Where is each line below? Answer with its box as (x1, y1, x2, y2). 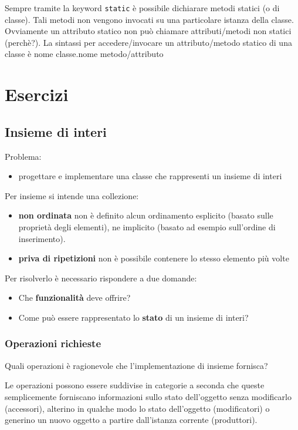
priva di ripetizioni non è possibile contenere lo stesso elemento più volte (18, 252, 289, 264)
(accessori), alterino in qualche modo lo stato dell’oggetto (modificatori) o (5, 402, 270, 414)
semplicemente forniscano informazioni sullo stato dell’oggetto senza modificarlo (5, 390, 292, 402)
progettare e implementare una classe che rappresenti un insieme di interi (18, 170, 282, 182)
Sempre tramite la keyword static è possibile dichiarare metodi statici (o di (5, 2, 280, 14)
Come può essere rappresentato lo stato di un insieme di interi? (18, 311, 249, 323)
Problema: (5, 150, 42, 162)
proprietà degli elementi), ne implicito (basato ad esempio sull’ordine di (18, 220, 276, 233)
